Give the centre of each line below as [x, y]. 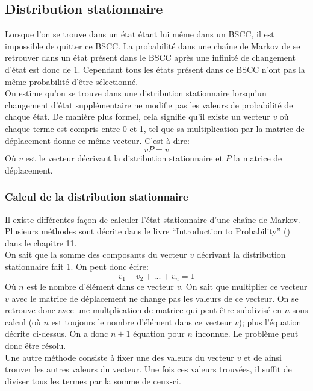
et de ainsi [262, 357]
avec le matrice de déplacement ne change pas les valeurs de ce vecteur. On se [155, 298]
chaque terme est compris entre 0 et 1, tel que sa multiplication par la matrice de [155, 128]
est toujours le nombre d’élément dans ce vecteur [141, 321]
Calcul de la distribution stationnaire [97, 197]
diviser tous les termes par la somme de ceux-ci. [93, 380]
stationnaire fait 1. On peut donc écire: [77, 266]
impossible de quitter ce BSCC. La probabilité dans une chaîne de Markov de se [153, 45]
